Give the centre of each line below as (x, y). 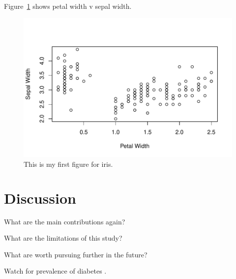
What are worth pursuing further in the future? (76, 254)
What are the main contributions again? (65, 221)
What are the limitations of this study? (63, 238)
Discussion (40, 198)
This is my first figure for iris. (68, 164)
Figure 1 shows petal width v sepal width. (68, 6)
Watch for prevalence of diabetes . (55, 271)
